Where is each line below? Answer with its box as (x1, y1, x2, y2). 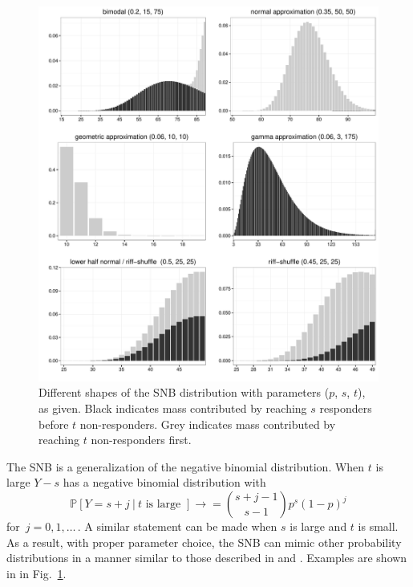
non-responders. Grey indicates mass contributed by (79, 415, 336, 432)
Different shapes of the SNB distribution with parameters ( (38, 384, 330, 401)
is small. (358, 518, 399, 534)
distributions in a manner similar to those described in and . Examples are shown (6, 549, 407, 566)
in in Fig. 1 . (6, 565, 67, 581)
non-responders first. (91, 431, 192, 448)
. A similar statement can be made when (77, 518, 277, 534)
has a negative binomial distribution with (63, 474, 266, 491)
